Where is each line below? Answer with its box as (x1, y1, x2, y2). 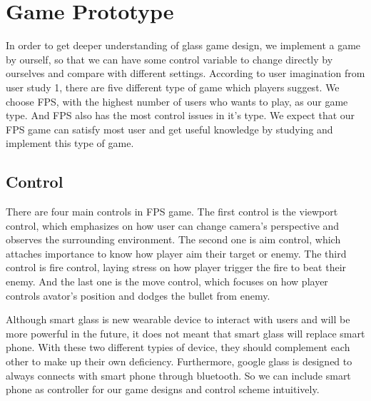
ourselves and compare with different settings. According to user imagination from (6, 66, 365, 81)
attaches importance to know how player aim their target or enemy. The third (6, 245, 347, 260)
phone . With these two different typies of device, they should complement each (6, 340, 350, 355)
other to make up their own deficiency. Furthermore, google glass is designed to (6, 354, 352, 369)
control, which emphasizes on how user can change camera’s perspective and (6, 218, 340, 233)
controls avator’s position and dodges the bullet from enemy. (6, 288, 270, 303)
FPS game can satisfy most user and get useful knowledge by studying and (6, 121, 333, 136)
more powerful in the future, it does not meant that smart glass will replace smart (6, 325, 365, 340)
